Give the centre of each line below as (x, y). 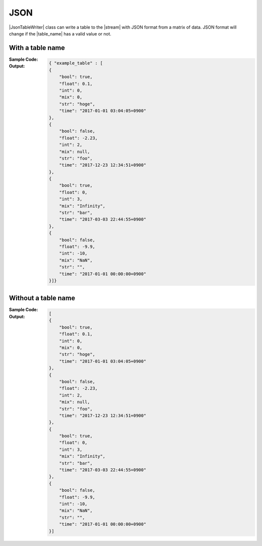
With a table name (37, 48)
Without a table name (42, 298)
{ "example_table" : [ (76, 63)
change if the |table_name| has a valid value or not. (60, 33)
